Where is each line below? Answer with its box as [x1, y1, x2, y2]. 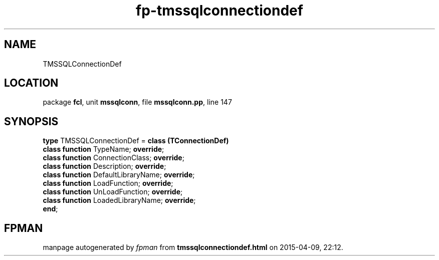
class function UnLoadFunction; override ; [43, 187, 183, 196]
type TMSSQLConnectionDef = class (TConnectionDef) [43, 136, 229, 145]
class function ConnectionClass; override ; [43, 153, 184, 162]
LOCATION [4, 77, 59, 90]
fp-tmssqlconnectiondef [136, 2, 303, 19]
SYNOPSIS [4, 115, 59, 128]
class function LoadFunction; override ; [43, 179, 173, 188]
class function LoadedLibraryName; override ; [43, 196, 196, 205]
